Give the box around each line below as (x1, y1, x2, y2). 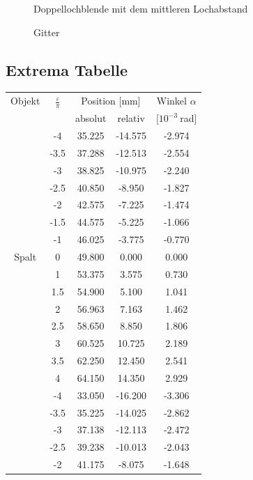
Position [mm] (81, 93, 141, 108)
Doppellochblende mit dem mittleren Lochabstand (33, 1, 248, 15)
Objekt (10, 93, 40, 108)
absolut (75, 111, 107, 125)
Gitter (33, 24, 60, 39)
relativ (117, 111, 145, 125)
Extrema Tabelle (6, 59, 128, 80)
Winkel (156, 93, 187, 108)
